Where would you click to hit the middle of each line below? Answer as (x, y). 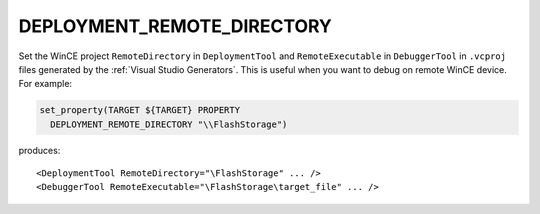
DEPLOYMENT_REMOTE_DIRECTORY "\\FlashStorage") (169, 124)
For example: (45, 84)
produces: (39, 150)
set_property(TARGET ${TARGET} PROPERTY (139, 110)
